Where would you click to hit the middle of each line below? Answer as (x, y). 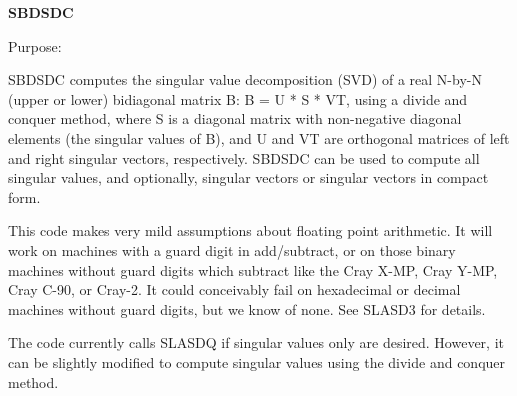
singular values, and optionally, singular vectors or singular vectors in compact (248, 177)
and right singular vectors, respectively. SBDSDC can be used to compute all (244, 157)
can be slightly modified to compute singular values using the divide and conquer (257, 361)
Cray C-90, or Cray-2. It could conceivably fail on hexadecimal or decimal (234, 289)
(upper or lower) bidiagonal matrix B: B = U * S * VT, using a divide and (238, 98)
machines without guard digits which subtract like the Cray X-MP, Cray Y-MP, (253, 269)
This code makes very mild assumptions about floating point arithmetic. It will (250, 230)
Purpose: (35, 45)
